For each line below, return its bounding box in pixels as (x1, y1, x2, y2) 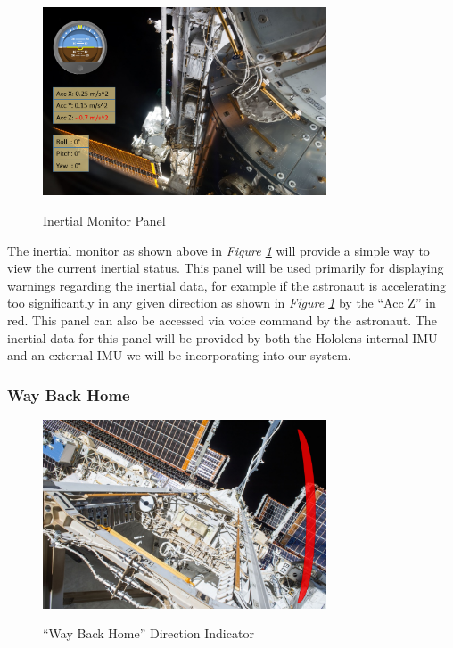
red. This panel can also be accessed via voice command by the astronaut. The (7, 311, 437, 330)
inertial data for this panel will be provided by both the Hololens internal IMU (7, 328, 438, 347)
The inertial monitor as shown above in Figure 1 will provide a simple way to (7, 241, 430, 259)
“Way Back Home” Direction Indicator (43, 624, 254, 643)
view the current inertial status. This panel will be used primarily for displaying (7, 258, 444, 277)
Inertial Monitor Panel (43, 211, 166, 230)
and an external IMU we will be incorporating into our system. (7, 346, 351, 365)
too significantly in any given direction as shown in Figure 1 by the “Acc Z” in (7, 293, 436, 312)
